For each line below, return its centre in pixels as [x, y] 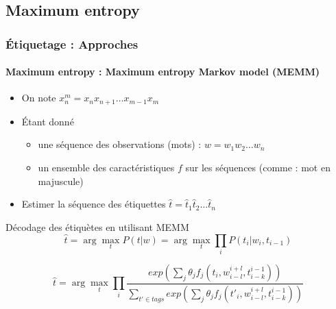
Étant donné [48, 121]
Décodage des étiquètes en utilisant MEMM [97, 226]
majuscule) [61, 181]
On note [39, 98]
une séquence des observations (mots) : [120, 144]
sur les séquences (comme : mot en [258, 168]
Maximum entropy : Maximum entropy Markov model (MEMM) [163, 72]
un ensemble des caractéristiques [106, 168]
